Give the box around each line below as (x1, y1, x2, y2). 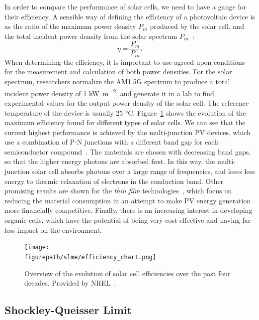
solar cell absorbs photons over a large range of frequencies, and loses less (31, 166, 255, 176)
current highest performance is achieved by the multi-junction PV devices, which (4, 127, 251, 137)
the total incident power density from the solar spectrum (4, 30, 177, 41)
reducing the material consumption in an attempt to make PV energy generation (4, 195, 251, 205)
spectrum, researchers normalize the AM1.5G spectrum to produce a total (4, 76, 230, 87)
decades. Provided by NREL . (24, 278, 116, 288)
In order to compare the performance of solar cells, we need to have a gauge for (4, 1, 247, 11)
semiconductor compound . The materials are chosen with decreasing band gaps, (4, 146, 251, 157)
